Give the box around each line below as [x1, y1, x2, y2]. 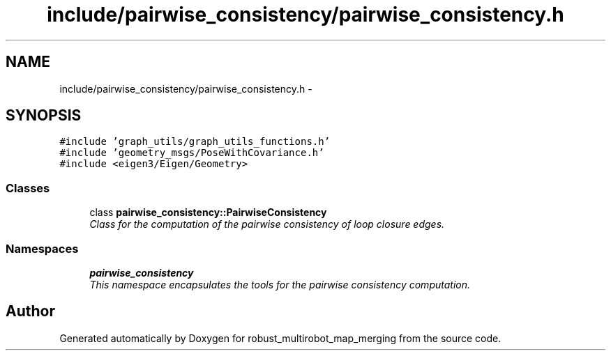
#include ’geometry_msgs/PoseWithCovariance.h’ [59, 147, 324, 159]
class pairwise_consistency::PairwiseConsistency [89, 206, 327, 219]
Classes [6, 180, 50, 195]
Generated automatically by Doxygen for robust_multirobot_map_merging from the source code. [59, 332, 501, 344]
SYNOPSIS [6, 107, 82, 125]
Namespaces [6, 241, 79, 256]
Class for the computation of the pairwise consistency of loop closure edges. [89, 218, 445, 231]
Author [6, 302, 55, 320]
